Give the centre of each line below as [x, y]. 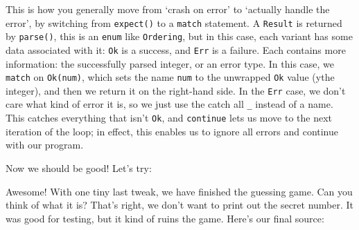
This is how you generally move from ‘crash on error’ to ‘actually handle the [168, 9]
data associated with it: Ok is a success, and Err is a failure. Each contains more [176, 49]
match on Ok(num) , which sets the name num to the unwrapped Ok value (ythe [170, 77]
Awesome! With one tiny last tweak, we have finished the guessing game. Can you [179, 191]
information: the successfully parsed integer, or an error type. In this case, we [170, 63]
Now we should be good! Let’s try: [79, 167]
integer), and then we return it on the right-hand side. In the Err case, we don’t [176, 90]
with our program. [45, 145]
